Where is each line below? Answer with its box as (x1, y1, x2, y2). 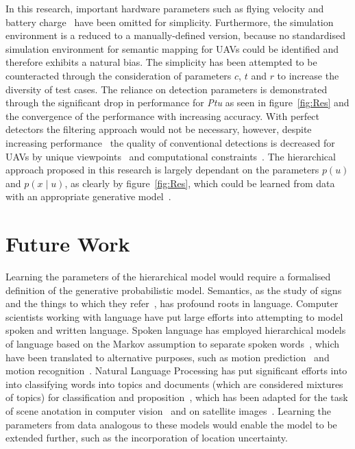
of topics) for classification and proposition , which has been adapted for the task (5, 390, 348, 404)
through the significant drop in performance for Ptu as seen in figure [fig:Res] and (5, 95, 350, 110)
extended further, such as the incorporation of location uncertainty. (5, 430, 288, 445)
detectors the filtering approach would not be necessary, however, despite (5, 122, 312, 136)
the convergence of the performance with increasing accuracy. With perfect (5, 108, 320, 123)
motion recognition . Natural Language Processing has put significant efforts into (5, 363, 347, 378)
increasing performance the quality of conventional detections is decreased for (5, 135, 335, 149)
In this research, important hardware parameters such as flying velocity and (5, 1, 324, 15)
